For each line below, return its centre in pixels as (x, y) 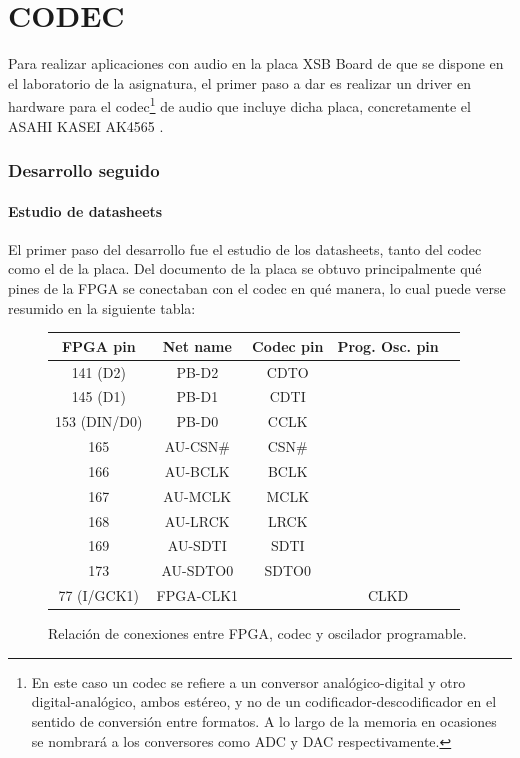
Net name (197, 345)
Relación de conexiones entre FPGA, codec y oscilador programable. (257, 633)
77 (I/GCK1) (99, 595)
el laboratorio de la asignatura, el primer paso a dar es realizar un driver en (240, 82)
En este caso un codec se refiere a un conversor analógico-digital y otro (248, 681)
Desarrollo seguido (84, 170)
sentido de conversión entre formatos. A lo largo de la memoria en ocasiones (264, 720)
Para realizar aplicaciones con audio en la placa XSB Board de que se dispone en (256, 63)
